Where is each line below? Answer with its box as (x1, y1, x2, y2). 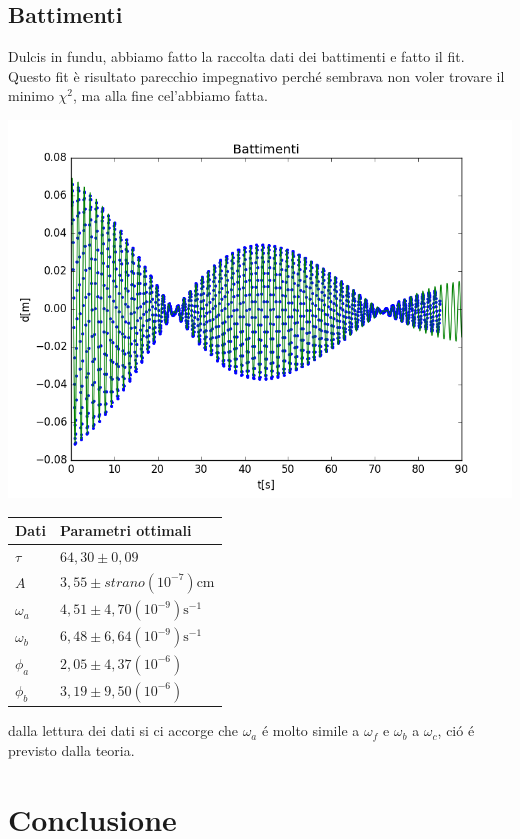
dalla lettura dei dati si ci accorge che (8, 720, 238, 741)
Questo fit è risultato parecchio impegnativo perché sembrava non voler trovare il (8, 65, 505, 86)
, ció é (437, 720, 475, 741)
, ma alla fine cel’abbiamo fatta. (73, 85, 268, 106)
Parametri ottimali (59, 520, 192, 541)
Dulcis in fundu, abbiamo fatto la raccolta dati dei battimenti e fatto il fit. (8, 46, 465, 67)
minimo (8, 85, 54, 106)
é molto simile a (261, 720, 360, 741)
